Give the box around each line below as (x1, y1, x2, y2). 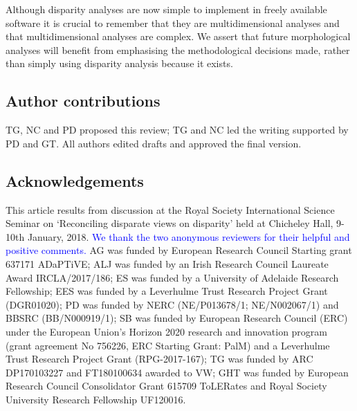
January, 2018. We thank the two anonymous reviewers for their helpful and (27, 229, 350, 244)
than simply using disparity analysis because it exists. (6, 56, 233, 71)
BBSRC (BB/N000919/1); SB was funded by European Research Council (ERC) (6, 311, 348, 325)
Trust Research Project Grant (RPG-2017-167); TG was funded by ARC (6, 351, 313, 366)
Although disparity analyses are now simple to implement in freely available (6, 2, 327, 16)
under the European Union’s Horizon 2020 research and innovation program (6, 324, 328, 338)
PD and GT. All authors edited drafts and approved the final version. (6, 136, 302, 150)
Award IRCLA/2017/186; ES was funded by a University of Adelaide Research (6, 270, 339, 284)
